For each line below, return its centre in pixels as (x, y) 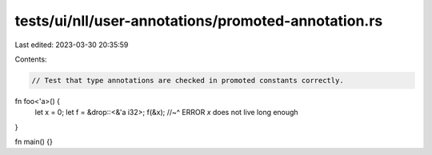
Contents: (31, 59)
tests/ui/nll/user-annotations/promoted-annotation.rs (199, 21)
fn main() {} (34, 142)
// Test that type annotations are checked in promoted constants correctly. (188, 80)
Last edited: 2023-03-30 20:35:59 (72, 45)
